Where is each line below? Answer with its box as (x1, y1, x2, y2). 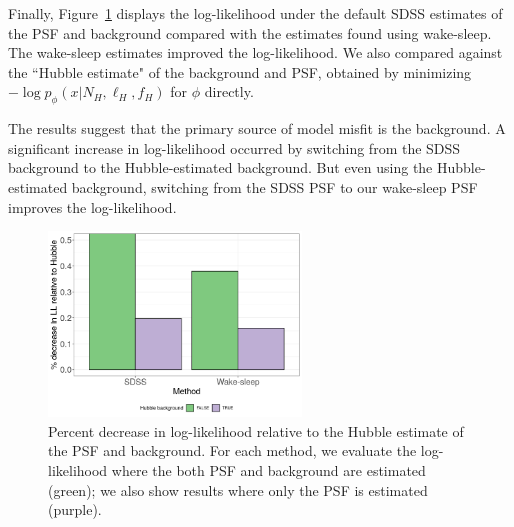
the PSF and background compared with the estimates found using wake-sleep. (8, 22, 492, 43)
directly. (204, 81, 254, 102)
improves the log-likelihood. (8, 196, 177, 217)
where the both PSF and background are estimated (111, 460, 426, 481)
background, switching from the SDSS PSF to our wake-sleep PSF (71, 176, 478, 197)
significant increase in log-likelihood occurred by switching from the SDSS (8, 137, 461, 158)
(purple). (48, 499, 102, 520)
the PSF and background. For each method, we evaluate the (48, 440, 417, 461)
